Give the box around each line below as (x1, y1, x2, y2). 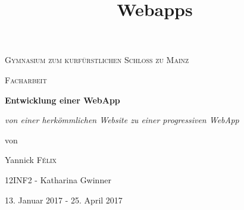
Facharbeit (5, 73, 47, 86)
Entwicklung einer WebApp (5, 93, 120, 106)
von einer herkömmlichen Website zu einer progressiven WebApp (5, 114, 239, 126)
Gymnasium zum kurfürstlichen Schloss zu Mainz (5, 54, 189, 66)
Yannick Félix (5, 153, 57, 166)
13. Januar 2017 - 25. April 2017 (5, 193, 123, 206)
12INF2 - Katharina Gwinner (5, 173, 111, 186)
